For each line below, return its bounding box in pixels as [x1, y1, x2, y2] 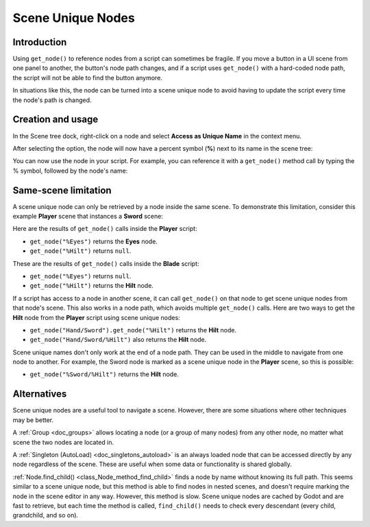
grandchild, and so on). [12, 511, 79, 519]
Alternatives [12, 388, 67, 400]
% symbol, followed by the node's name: [12, 167, 128, 175]
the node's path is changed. [12, 96, 92, 104]
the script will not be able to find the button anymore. [12, 73, 162, 82]
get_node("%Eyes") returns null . [29, 271, 132, 280]
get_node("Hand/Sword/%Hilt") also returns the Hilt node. [29, 336, 207, 344]
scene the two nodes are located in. [12, 438, 114, 446]
